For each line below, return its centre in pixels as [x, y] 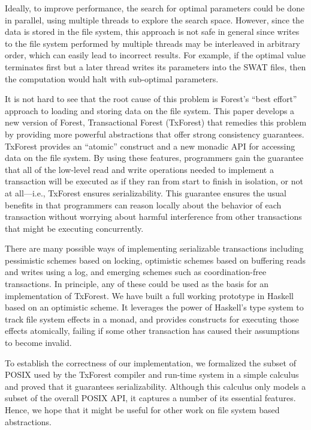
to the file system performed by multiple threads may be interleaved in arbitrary [153, 43]
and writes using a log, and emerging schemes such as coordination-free [136, 272]
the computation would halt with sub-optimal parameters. [112, 78]
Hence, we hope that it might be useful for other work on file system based [142, 410]
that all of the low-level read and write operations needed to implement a [139, 169]
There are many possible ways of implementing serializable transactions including [154, 248]
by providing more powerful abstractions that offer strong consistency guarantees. [155, 134]
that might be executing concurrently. [74, 228]
